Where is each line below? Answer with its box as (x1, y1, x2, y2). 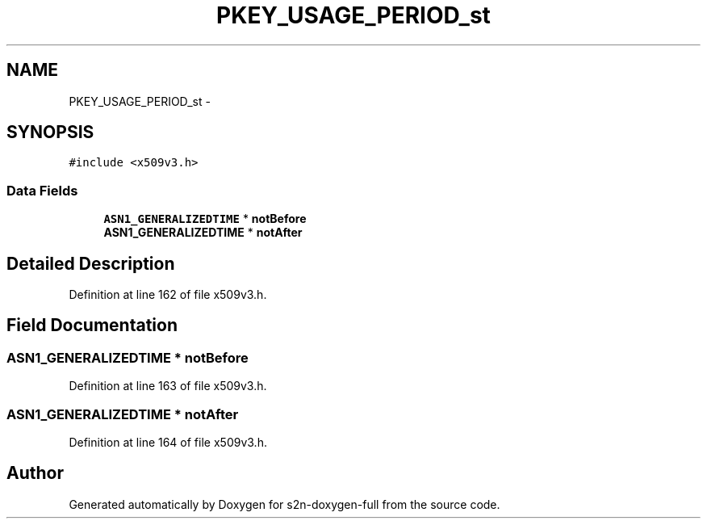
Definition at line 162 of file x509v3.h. (69, 288, 267, 302)
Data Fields (6, 182, 78, 199)
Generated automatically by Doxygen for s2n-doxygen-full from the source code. (69, 497, 500, 511)
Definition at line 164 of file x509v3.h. (69, 435, 267, 449)
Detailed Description (6, 253, 175, 274)
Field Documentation (6, 315, 178, 336)
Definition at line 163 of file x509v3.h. (69, 379, 267, 393)
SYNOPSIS (6, 122, 94, 143)
